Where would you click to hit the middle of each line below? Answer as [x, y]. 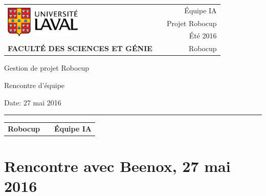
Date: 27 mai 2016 [33, 102]
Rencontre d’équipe [35, 85]
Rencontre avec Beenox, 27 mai [117, 166]
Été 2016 [203, 36]
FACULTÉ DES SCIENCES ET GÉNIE [80, 48]
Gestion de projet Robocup [47, 68]
